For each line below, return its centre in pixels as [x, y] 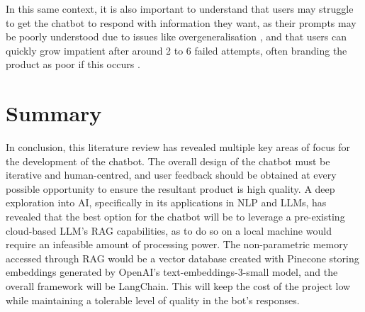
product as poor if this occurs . [73, 64]
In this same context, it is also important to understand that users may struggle [180, 9]
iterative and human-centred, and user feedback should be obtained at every [171, 175]
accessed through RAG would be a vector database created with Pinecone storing [182, 258]
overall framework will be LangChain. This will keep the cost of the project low [178, 286]
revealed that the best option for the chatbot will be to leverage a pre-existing [175, 217]
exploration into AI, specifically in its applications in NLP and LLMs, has [166, 202]
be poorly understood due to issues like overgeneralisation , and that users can [176, 37]
